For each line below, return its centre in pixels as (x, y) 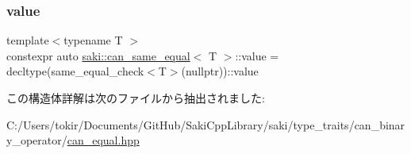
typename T (93, 40)
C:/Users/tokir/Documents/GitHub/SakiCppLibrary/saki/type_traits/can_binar (206, 124)
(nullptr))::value (220, 71)
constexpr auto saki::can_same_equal (98, 55)
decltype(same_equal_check (75, 71)
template (28, 40)
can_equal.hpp (103, 140)
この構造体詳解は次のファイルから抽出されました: (136, 98)
